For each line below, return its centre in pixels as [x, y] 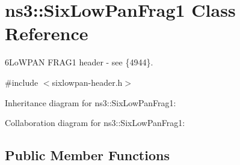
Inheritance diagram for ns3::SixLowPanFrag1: [91, 102]
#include [22, 82]
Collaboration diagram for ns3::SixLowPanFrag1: [95, 123]
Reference [47, 33]
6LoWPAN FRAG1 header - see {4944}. [79, 62]
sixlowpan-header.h [87, 82]
